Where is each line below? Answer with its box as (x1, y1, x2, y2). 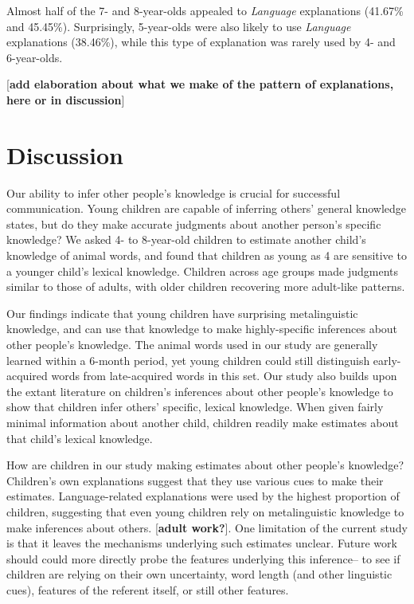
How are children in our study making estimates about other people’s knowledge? (6, 457, 404, 473)
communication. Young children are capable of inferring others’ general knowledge (6, 200, 407, 217)
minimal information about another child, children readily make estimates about (6, 414, 399, 430)
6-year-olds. (6, 49, 63, 65)
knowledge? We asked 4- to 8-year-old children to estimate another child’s (6, 231, 366, 248)
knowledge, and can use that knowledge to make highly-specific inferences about (6, 320, 398, 337)
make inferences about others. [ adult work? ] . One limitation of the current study (6, 519, 408, 535)
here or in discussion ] (6, 91, 125, 108)
